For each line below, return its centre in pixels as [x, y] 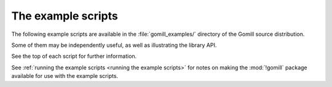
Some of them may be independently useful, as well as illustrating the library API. [114, 45]
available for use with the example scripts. [65, 76]
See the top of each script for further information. [74, 56]
